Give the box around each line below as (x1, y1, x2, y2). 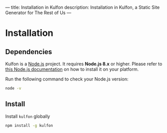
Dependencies (5, 48, 52, 56)
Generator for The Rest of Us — (5, 10, 72, 16)
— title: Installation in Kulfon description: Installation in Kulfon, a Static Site (5, 5, 160, 10)
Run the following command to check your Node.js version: (5, 76, 129, 82)
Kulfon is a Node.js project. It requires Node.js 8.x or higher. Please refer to (5, 61, 162, 67)
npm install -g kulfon (5, 123, 53, 128)
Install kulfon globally (5, 113, 51, 119)
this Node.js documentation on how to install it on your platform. (5, 66, 139, 72)
